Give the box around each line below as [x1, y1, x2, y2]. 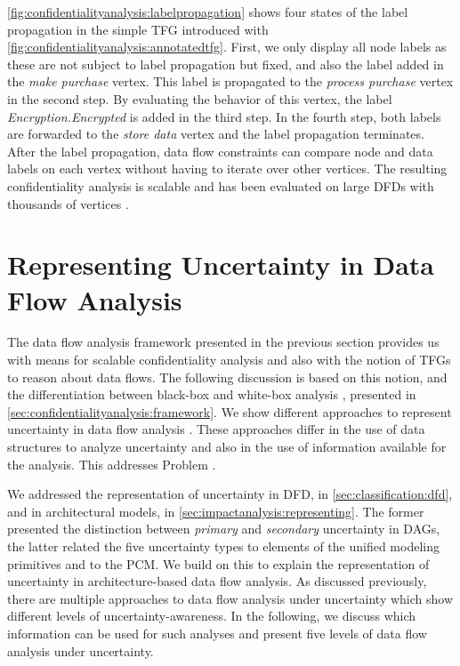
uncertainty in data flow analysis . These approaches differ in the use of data [7, 420, 425, 438]
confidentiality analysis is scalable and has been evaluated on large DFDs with [7, 176, 434, 195]
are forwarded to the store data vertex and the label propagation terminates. [7, 124, 424, 143]
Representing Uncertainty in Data [7, 246, 434, 283]
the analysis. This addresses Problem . [7, 454, 216, 473]
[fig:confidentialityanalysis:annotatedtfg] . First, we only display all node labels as [7, 37, 447, 56]
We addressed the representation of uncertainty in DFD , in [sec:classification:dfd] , [7, 485, 453, 503]
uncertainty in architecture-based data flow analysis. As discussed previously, [7, 572, 427, 590]
